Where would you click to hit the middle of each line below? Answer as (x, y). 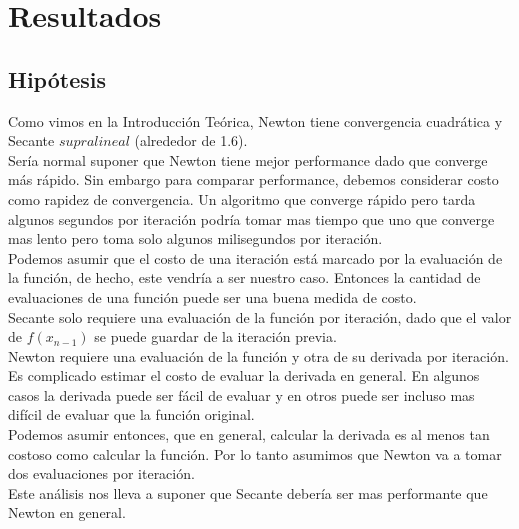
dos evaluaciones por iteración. (101, 473)
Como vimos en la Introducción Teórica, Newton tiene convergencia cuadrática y (255, 120)
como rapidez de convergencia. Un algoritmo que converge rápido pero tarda (242, 198)
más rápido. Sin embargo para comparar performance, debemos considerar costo (253, 179)
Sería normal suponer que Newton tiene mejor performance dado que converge (248, 159)
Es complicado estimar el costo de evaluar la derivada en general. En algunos (244, 375)
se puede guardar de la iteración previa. (215, 336)
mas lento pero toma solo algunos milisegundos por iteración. (195, 238)
